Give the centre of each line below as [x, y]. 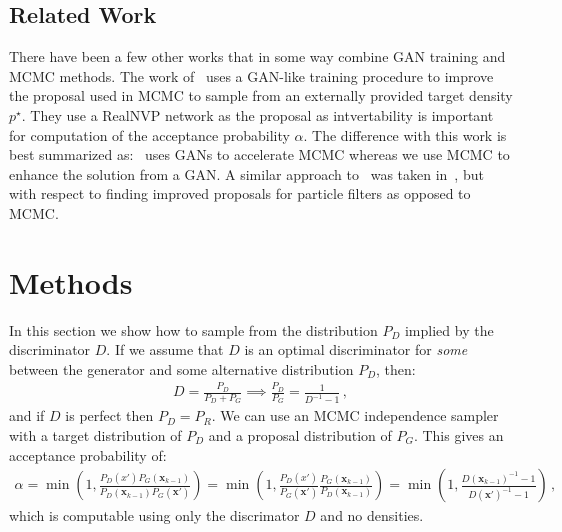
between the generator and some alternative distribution [181, 368]
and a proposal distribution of [300, 435]
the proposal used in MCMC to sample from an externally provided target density [261, 95]
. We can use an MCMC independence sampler [355, 415]
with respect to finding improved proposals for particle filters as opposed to [240, 193]
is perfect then [109, 415]
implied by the [449, 329]
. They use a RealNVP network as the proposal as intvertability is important [257, 114]
